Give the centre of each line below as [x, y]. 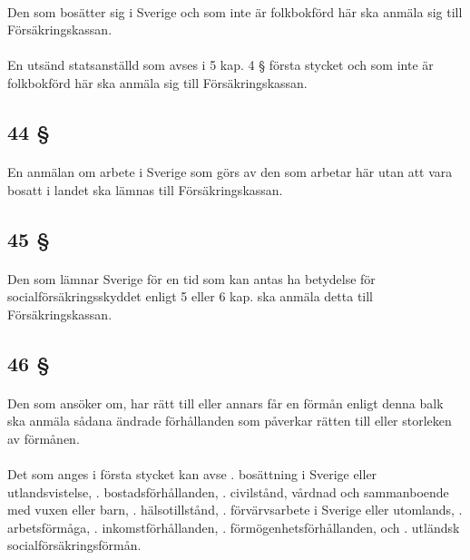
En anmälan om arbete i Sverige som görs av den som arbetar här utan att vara [230, 171]
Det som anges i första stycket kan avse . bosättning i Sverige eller [192, 474]
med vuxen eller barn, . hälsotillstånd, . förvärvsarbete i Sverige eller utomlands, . [235, 510]
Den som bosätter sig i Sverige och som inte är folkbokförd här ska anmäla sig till [235, 11]
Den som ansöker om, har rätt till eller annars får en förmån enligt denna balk [225, 403]
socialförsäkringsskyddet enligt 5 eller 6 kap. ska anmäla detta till [191, 296]
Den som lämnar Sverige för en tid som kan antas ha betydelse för [191, 278]
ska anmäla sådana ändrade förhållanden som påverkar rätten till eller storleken [230, 421]
